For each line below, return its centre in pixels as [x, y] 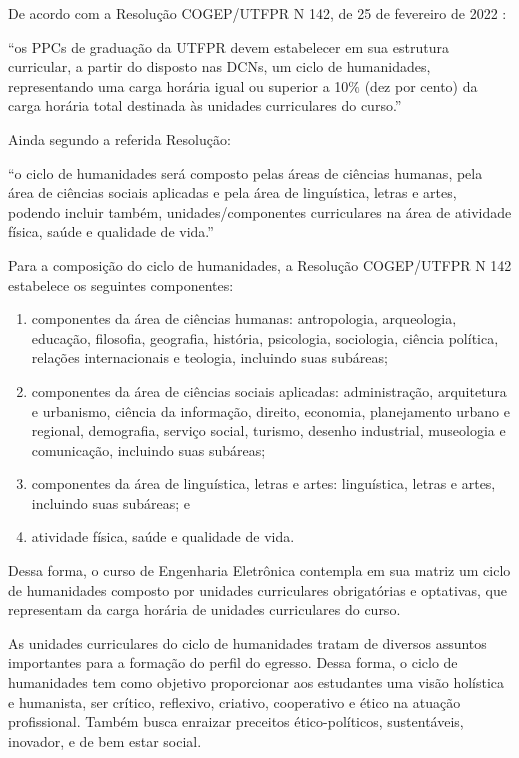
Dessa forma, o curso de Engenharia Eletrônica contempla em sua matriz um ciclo [259, 570]
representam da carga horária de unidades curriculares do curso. [204, 609]
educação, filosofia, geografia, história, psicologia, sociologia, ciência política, [265, 337]
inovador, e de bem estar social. [105, 740]
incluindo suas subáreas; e [111, 502]
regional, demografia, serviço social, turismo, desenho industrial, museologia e [268, 430]
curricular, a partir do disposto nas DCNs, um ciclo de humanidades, [219, 66]
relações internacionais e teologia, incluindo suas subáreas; [209, 357]
